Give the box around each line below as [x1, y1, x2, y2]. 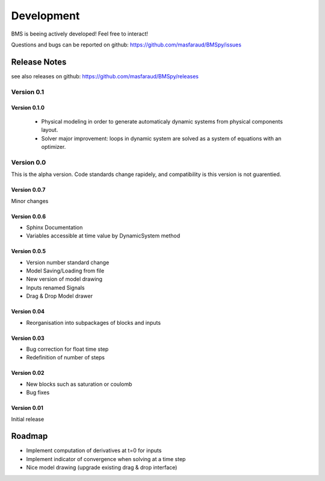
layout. [41, 127, 58, 134]
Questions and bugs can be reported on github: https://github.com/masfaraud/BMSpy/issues [11, 41, 242, 48]
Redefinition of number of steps [26, 354, 105, 361]
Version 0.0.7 [11, 186, 46, 193]
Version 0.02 [11, 369, 45, 377]
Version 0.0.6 [11, 213, 46, 220]
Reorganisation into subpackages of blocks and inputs [26, 319, 161, 326]
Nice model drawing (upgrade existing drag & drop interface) [26, 464, 178, 471]
